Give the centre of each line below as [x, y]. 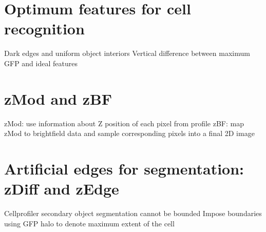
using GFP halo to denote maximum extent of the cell [89, 223]
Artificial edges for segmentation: [124, 168]
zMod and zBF [58, 98]
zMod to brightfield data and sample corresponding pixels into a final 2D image [129, 133]
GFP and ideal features [41, 63]
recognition [44, 28]
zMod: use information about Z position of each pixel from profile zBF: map [124, 123]
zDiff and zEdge [62, 189]
